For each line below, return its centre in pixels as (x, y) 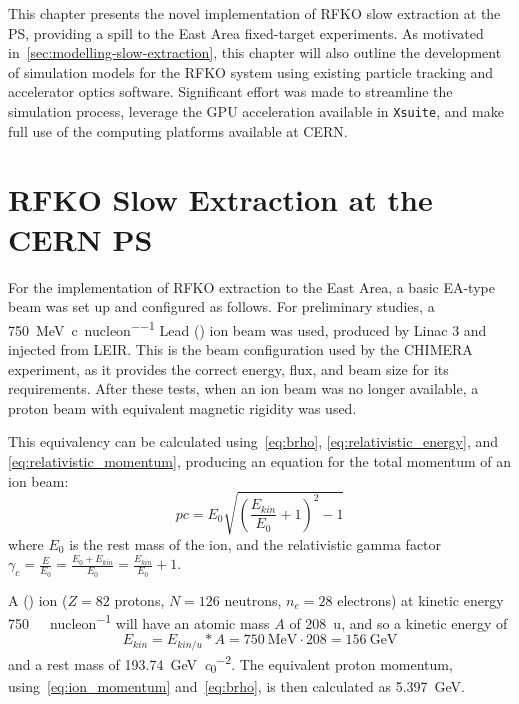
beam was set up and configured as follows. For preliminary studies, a (221, 306)
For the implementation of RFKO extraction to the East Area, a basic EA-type (251, 286)
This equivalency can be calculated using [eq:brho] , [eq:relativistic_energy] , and (253, 441)
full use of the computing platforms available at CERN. (178, 130)
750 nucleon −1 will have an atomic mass (139, 621)
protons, (139, 599)
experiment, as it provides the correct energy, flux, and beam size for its (228, 368)
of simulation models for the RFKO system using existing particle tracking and (251, 71)
